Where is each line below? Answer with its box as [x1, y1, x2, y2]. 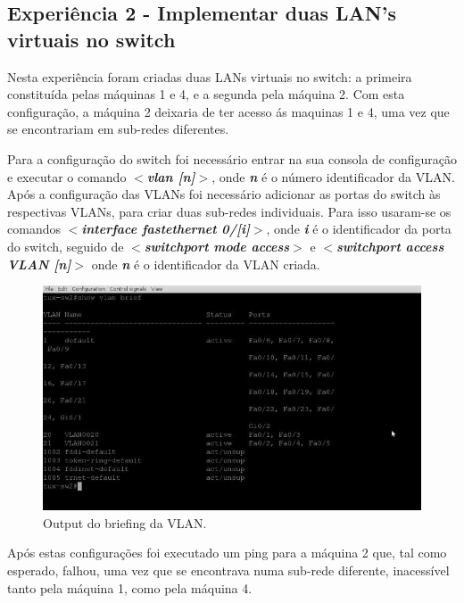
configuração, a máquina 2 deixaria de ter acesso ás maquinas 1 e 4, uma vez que [7, 102, 450, 120]
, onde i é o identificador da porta [266, 219, 452, 238]
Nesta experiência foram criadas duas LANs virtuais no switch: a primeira [7, 67, 412, 86]
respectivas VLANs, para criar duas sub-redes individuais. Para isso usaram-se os [7, 202, 452, 220]
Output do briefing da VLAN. [43, 513, 207, 532]
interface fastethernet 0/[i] [81, 219, 250, 238]
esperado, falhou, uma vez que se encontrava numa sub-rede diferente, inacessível [7, 560, 450, 579]
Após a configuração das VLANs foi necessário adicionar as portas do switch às [7, 185, 441, 203]
